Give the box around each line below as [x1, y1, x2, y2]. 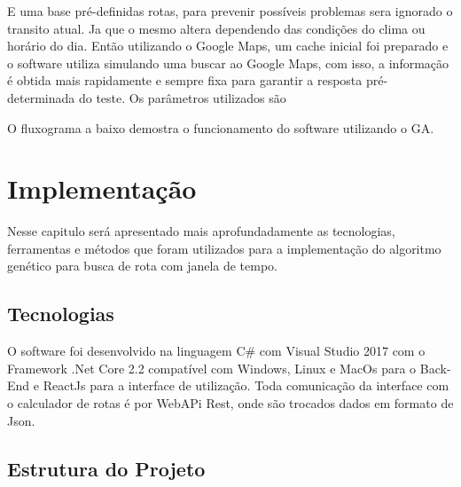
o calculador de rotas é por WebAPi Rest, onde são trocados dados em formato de [7, 394, 454, 412]
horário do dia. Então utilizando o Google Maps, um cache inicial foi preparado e [7, 36, 449, 55]
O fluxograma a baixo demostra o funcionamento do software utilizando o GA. [7, 118, 434, 137]
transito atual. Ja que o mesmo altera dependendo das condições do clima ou [7, 19, 426, 37]
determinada [7, 88, 75, 106]
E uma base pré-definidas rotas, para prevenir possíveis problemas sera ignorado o [7, 2, 453, 20]
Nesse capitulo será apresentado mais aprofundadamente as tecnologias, [7, 222, 395, 240]
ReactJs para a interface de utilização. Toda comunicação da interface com [43, 376, 449, 395]
